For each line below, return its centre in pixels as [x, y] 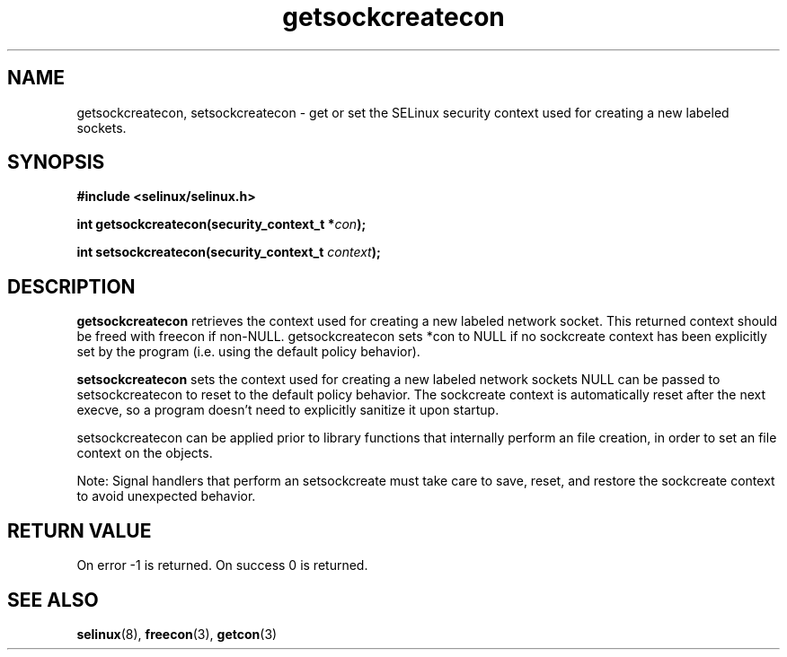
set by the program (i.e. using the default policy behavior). [248, 352]
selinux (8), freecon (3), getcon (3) [177, 634]
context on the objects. [145, 453]
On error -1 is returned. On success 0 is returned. [222, 565]
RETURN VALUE [80, 530]
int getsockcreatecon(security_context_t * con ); [221, 224]
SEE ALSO [53, 600]
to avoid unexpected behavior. [166, 496]
